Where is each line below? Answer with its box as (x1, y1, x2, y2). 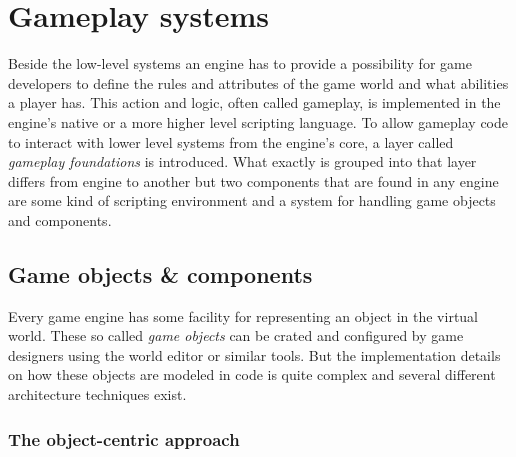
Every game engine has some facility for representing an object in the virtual (8, 305, 479, 326)
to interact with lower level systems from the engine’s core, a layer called (8, 131, 454, 152)
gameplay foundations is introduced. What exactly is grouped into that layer (8, 151, 477, 172)
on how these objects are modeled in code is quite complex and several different (8, 364, 496, 385)
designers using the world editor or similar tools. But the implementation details (8, 344, 501, 365)
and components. (8, 209, 112, 230)
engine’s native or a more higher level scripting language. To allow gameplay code (8, 111, 509, 132)
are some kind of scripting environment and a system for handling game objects (8, 190, 496, 211)
